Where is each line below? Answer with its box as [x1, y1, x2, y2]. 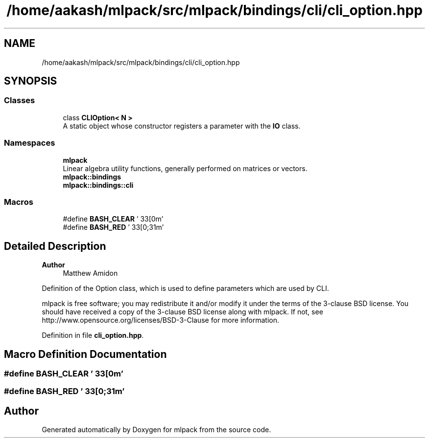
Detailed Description [4, 240, 106, 252]
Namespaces [4, 138, 55, 148]
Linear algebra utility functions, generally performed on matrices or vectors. [63, 164, 308, 173]
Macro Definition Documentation [4, 348, 167, 360]
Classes [4, 95, 35, 106]
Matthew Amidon [63, 269, 118, 278]
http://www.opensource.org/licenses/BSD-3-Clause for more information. [42, 316, 279, 325]
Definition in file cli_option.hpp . [42, 331, 144, 340]
